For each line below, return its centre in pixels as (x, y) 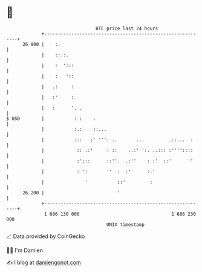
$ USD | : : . (51, 118)
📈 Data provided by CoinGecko (46, 236)
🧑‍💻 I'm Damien (25, 250)
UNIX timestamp (125, 224)
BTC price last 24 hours (127, 28)
